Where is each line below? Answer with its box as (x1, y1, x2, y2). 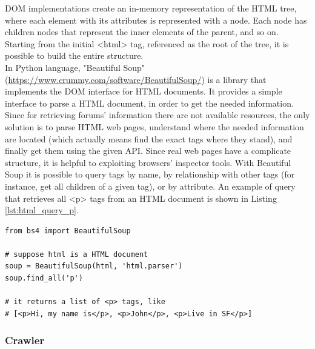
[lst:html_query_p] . (5, 204, 79, 216)
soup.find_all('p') (5, 274, 83, 283)
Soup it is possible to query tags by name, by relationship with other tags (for (5, 168, 295, 181)
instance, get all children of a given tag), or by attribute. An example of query (5, 179, 296, 192)
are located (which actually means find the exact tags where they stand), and (5, 132, 293, 145)
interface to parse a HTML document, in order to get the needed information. (5, 96, 294, 109)
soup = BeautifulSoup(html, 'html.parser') (5, 262, 183, 271)
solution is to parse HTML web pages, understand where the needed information (5, 120, 304, 133)
